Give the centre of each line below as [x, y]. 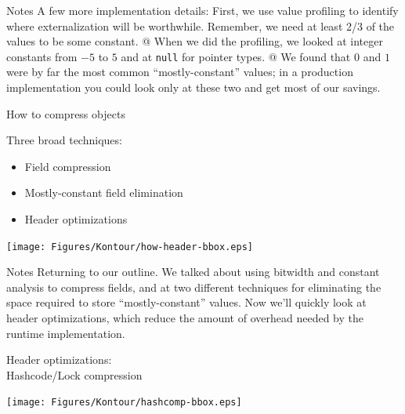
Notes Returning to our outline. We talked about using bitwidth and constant [193, 272]
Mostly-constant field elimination [104, 192]
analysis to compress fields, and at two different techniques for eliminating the [194, 287]
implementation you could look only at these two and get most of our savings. [193, 87]
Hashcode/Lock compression [74, 374]
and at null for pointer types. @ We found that [236, 56]
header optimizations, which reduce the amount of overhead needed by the [185, 318]
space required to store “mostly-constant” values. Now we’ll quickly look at [186, 302]
